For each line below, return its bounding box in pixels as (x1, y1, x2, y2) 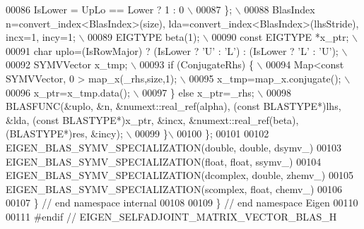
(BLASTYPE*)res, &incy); (6, 126, 123, 141)
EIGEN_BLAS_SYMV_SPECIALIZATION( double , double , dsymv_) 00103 (6, 140, 341, 154)
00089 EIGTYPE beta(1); (88, 30, 200, 44)
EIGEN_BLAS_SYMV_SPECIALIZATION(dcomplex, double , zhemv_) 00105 (6, 168, 353, 182)
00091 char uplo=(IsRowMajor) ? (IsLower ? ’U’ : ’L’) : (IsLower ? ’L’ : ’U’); (6, 43, 339, 58)
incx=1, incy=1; (6, 30, 76, 44)
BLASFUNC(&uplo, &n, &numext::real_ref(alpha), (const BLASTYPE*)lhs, (6, 99, 341, 113)
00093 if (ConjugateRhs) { (139, 57, 254, 72)
